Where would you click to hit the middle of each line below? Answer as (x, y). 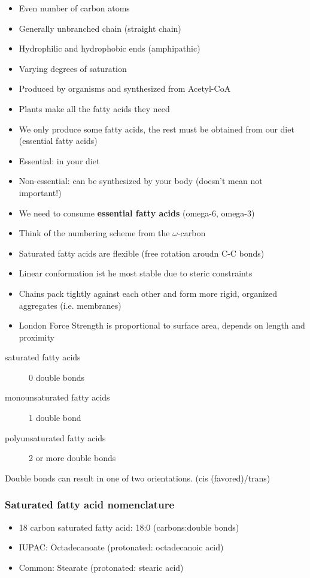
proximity (37, 337)
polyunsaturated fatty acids (55, 437)
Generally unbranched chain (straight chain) (100, 28)
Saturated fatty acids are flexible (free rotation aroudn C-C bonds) (142, 253)
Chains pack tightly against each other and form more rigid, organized (148, 293)
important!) (40, 192)
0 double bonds (57, 377)
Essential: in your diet (59, 160)
